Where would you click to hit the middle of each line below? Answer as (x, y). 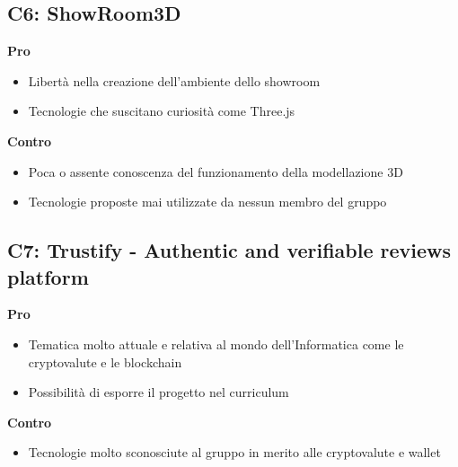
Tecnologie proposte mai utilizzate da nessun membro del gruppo (207, 202)
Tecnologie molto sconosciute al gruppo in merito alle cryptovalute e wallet (234, 452)
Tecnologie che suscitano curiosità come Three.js (162, 111)
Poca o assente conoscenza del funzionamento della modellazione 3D (216, 171)
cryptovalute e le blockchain (105, 361)
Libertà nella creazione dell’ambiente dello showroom (174, 80)
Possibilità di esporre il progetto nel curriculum (159, 392)
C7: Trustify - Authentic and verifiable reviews (229, 250)
